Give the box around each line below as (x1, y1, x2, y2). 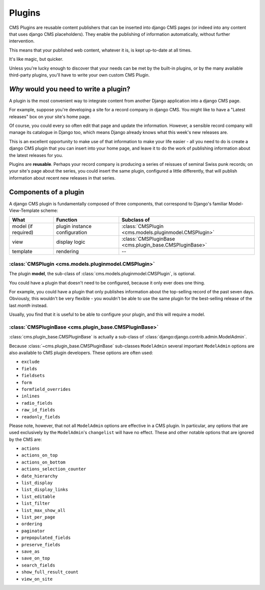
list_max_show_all (21, 508, 66, 513)
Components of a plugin (9, 188, 84, 196)
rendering (56, 248, 79, 255)
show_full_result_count (21, 569, 79, 575)
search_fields (21, 562, 55, 568)
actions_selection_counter (21, 466, 86, 472)
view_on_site (21, 576, 53, 582)
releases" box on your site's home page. (9, 113, 91, 120)
